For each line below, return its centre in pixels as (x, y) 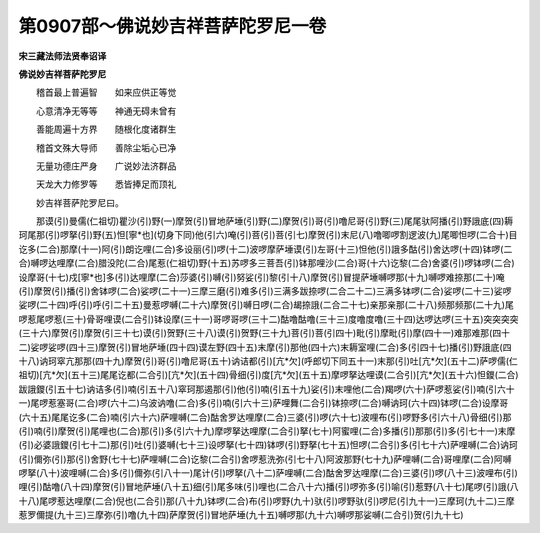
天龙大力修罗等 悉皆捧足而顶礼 (106, 184)
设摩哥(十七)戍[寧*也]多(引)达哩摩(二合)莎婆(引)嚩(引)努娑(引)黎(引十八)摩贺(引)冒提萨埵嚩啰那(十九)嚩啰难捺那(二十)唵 (261, 277)
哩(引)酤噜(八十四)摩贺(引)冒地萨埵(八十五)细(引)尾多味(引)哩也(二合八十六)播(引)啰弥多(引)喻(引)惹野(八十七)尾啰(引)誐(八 (268, 487)
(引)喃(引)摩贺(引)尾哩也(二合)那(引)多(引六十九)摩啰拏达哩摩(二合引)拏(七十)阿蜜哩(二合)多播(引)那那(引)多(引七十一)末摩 (267, 431)
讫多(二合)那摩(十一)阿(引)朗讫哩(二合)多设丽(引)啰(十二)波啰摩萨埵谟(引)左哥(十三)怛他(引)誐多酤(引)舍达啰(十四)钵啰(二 (265, 249)
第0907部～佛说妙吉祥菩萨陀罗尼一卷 (172, 26)
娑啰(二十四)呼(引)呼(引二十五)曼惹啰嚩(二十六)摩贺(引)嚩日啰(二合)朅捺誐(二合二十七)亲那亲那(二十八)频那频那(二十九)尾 (266, 305)
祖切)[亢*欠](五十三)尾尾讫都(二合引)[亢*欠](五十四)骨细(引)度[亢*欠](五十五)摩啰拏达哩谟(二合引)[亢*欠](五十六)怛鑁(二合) (268, 375)
